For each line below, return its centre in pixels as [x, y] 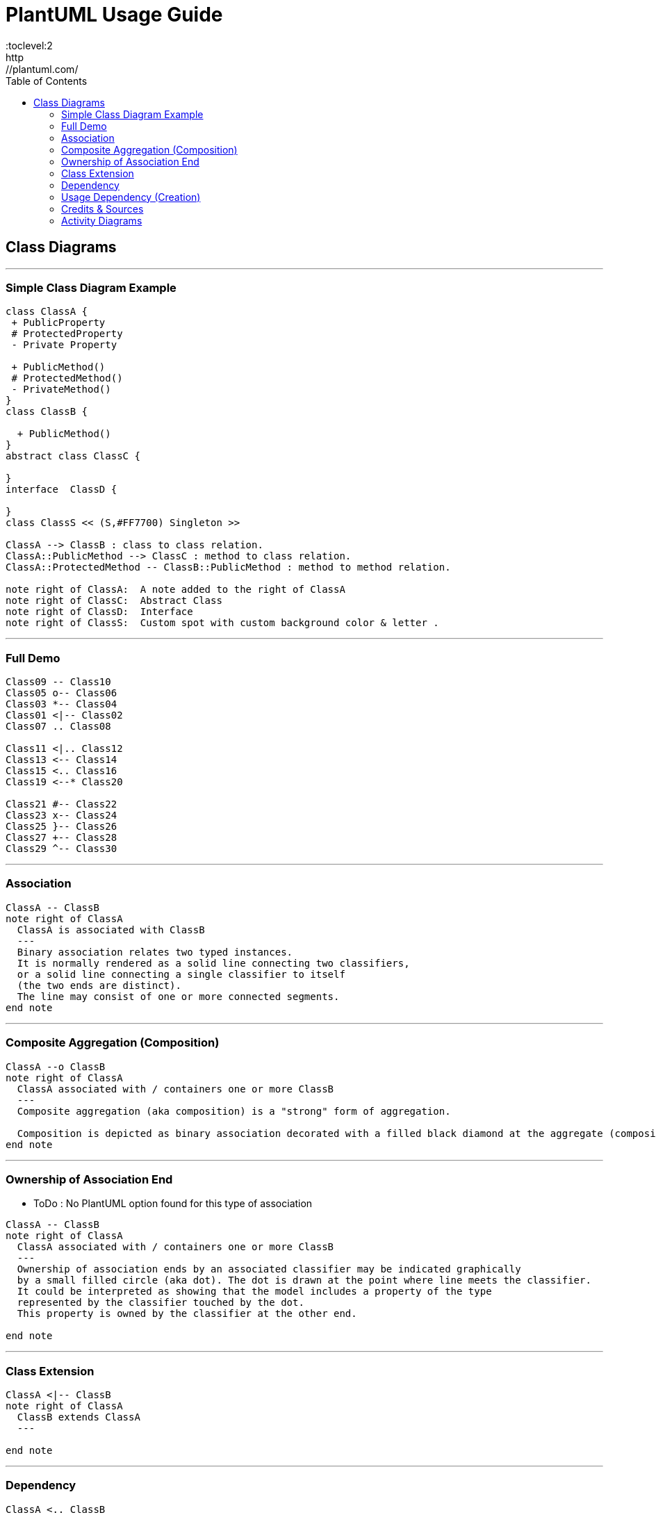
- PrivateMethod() [61, 390]
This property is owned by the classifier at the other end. [187, 1314]
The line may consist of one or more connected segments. [178, 996]
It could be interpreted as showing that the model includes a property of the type [254, 1292]
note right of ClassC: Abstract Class [114, 601]
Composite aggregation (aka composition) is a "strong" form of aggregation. [234, 1111]
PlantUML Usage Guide [114, 15]
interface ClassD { [61, 490]
